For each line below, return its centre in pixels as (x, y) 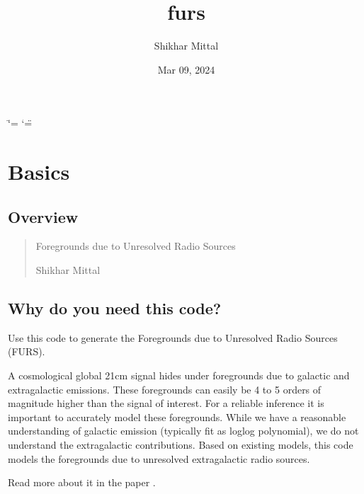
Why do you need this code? (115, 308)
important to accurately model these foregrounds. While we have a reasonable (177, 417)
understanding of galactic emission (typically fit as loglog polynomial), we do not (183, 431)
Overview (43, 216)
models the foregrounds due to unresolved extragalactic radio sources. (159, 458)
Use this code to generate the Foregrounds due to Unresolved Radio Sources (173, 337)
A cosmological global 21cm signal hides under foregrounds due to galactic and (179, 375)
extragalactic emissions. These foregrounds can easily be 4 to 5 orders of (165, 389)
